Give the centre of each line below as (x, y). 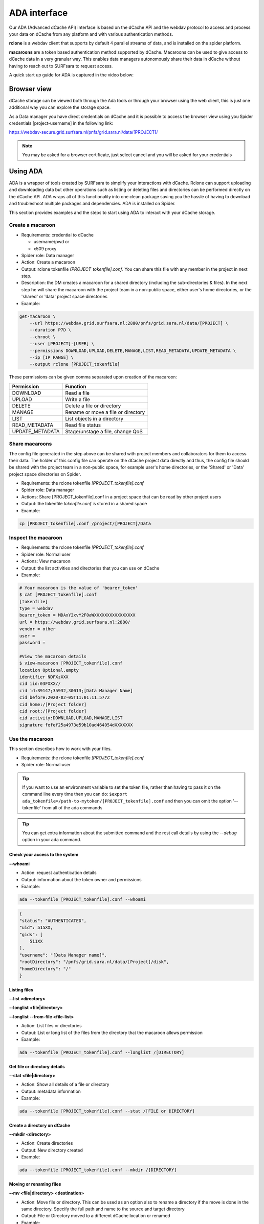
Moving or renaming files (35, 1184)
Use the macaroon (31, 739)
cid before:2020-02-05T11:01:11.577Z (65, 697)
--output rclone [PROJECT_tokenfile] (75, 364)
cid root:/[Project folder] (53, 711)
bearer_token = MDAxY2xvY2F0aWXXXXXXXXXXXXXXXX (77, 615)
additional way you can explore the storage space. (60, 107)
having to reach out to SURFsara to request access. (61, 66)
